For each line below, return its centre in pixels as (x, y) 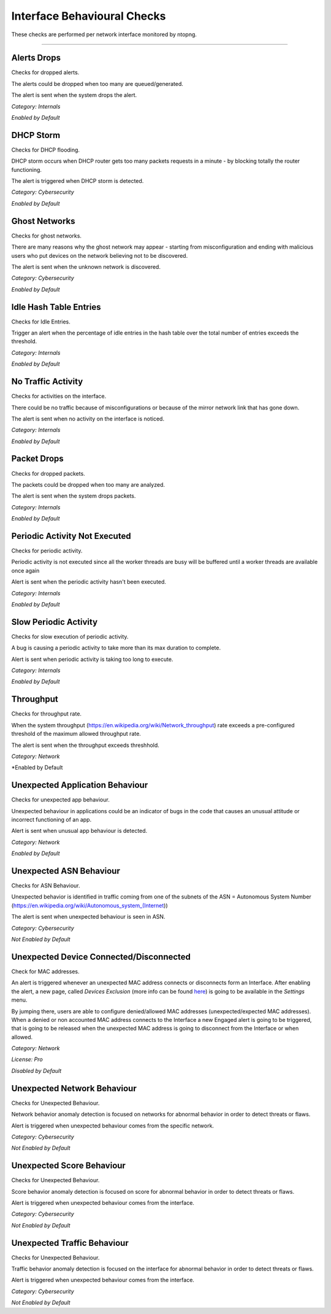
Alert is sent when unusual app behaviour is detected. (79, 831)
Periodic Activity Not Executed (71, 536)
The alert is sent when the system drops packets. (74, 496)
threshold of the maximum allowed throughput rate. (76, 734)
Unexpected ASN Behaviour (66, 871)
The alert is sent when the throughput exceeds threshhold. (85, 745)
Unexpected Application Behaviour (80, 785)
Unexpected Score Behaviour (68, 1166)
